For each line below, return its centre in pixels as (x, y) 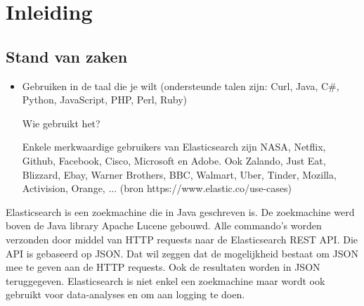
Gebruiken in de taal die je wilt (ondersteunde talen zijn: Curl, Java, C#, (181, 85)
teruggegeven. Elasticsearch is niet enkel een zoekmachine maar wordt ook (165, 280)
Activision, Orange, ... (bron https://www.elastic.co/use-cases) (157, 188)
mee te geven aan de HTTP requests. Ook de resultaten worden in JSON (163, 267)
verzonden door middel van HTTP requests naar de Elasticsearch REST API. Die (182, 239)
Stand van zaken (67, 56)
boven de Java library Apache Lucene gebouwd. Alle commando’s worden (164, 225)
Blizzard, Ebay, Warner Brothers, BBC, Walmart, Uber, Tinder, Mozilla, (179, 174)
